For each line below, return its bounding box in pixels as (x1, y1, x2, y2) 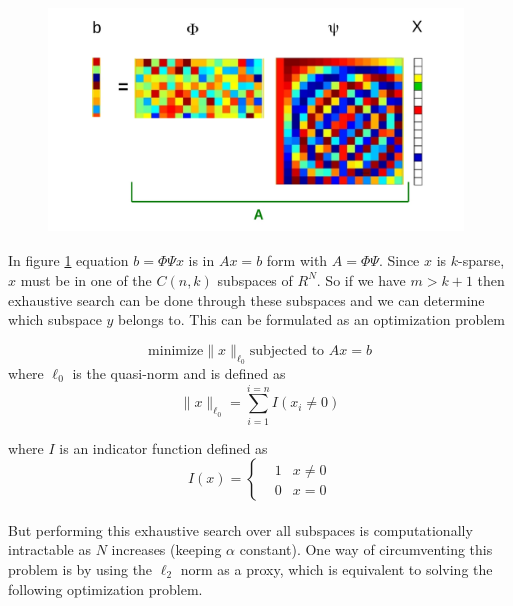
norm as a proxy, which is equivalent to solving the (180, 559, 493, 580)
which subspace (8, 309, 102, 330)
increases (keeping (111, 539, 222, 560)
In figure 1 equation (8, 250, 129, 271)
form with (266, 250, 328, 271)
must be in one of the (20, 269, 152, 290)
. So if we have (316, 269, 406, 290)
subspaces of (217, 269, 293, 290)
